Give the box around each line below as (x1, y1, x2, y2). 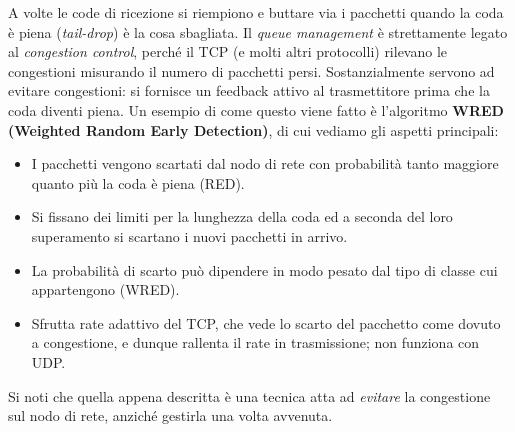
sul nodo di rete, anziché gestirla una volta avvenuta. (8, 405, 333, 426)
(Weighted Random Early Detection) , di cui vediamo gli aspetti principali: (8, 119, 499, 140)
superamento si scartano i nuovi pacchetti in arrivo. (31, 225, 348, 246)
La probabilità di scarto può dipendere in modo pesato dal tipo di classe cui (31, 259, 498, 280)
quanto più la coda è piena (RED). (31, 172, 245, 193)
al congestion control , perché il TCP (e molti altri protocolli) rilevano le (8, 41, 448, 62)
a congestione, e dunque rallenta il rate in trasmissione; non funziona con (31, 332, 480, 353)
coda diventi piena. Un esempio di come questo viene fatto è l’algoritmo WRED (8, 99, 504, 120)
